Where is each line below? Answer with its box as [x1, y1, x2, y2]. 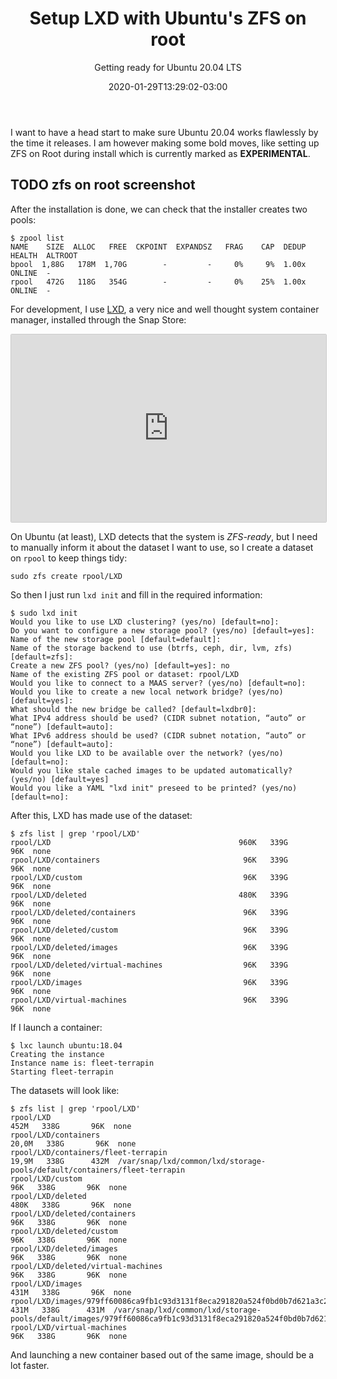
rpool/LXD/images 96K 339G [10, 977, 288, 987]
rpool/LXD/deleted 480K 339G [10, 890, 288, 900]
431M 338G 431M [10, 1305, 105, 1315]
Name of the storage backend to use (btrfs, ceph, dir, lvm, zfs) [10, 643, 293, 653]
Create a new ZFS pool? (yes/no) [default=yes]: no [10, 660, 230, 671]
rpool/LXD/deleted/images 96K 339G [10, 942, 288, 952]
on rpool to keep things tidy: [10, 552, 128, 564]
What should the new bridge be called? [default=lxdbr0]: [10, 704, 257, 714]
